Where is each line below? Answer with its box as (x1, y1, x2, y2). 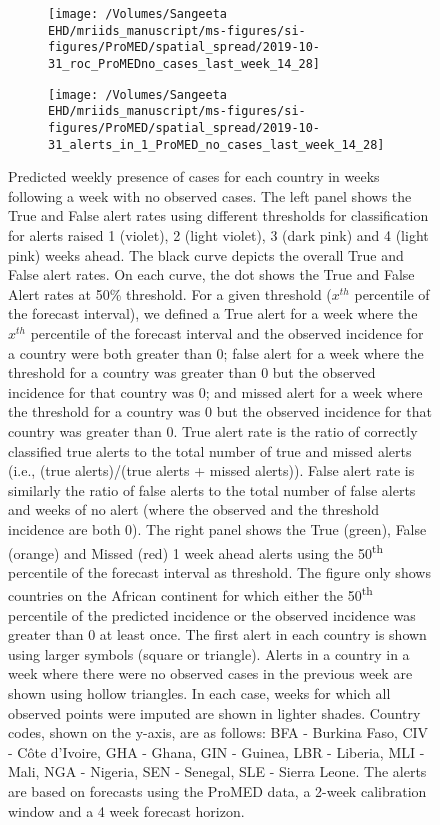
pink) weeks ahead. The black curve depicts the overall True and (8, 244, 404, 265)
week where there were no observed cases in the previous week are (8, 663, 413, 684)
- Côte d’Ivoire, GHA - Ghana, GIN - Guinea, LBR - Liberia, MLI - (8, 741, 425, 762)
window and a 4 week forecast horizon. (8, 800, 245, 821)
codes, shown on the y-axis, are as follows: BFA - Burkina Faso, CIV (8, 722, 429, 743)
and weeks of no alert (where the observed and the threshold (8, 499, 379, 520)
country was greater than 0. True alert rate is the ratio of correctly (8, 420, 418, 441)
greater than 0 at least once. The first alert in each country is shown (8, 624, 427, 645)
